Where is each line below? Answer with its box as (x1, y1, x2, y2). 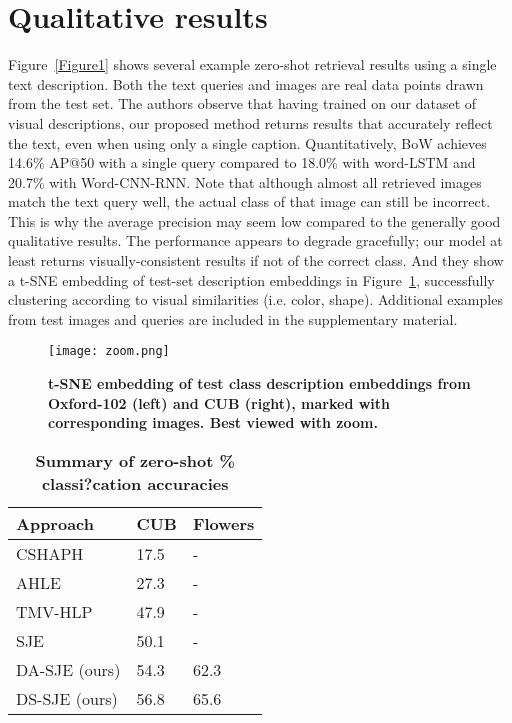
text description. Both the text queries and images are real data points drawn (8, 73, 484, 94)
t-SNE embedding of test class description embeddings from (48, 373, 471, 394)
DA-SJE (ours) (16, 657, 121, 681)
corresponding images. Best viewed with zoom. (48, 412, 378, 433)
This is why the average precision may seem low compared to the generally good (8, 210, 501, 231)
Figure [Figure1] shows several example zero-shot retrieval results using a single (8, 54, 497, 75)
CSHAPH (16, 541, 84, 565)
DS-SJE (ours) (16, 686, 118, 710)
